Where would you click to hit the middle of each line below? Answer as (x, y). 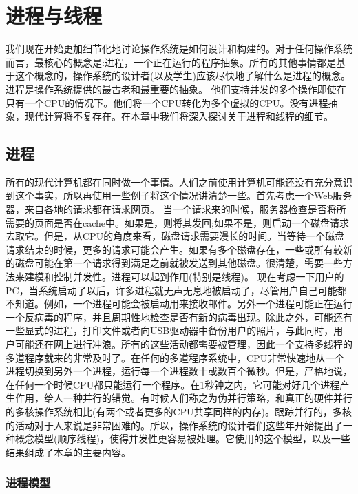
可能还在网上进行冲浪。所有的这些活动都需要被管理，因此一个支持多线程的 (183, 344)
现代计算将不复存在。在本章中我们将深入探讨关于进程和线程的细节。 (179, 116)
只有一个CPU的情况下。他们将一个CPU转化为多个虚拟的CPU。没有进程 (167, 102)
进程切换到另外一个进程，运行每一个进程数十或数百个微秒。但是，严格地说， (179, 371)
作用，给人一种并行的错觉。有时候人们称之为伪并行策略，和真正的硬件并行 (183, 398)
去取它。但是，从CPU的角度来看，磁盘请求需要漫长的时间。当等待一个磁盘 (175, 236)
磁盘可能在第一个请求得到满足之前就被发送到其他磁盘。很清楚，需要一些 (179, 263)
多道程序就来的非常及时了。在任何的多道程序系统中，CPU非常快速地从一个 (175, 357)
